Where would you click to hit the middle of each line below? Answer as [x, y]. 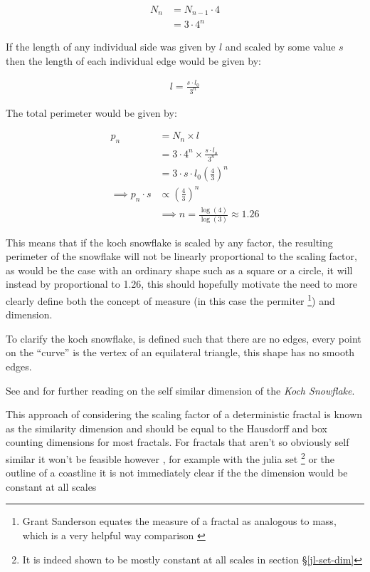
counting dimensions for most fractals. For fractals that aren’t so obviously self [178, 442]
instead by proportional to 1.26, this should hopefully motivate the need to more [181, 284]
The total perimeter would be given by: [91, 112]
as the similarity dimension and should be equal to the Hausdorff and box [166, 428]
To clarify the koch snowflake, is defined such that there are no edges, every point [184, 338]
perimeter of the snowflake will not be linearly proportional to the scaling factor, [181, 256]
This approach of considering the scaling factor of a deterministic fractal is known [184, 414]
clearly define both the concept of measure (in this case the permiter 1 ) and [170, 299]
